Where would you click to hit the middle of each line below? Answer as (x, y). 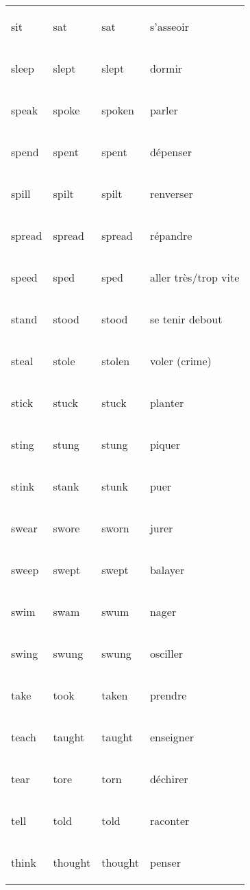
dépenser (171, 152)
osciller (166, 653)
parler (164, 110)
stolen (116, 361)
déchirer (169, 779)
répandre (171, 235)
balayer (167, 570)
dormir (166, 68)
